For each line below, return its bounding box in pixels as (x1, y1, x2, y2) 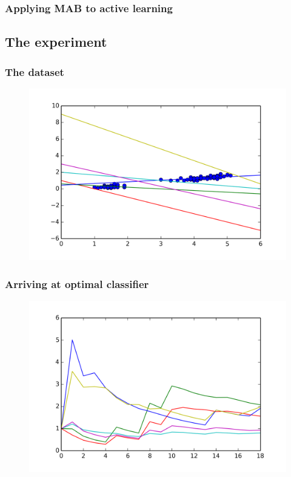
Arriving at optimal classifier (5, 276, 149, 291)
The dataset (5, 64, 64, 79)
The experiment (5, 32, 107, 51)
